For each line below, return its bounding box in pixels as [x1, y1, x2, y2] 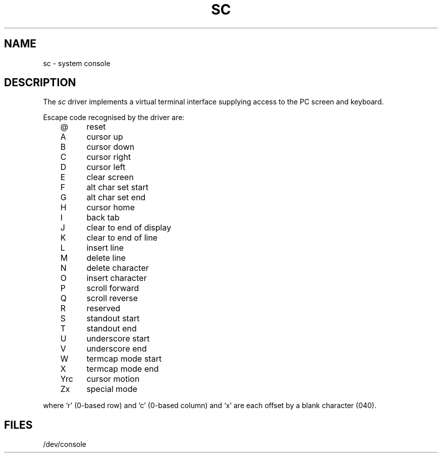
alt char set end [86, 192, 146, 203]
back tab [86, 212, 120, 223]
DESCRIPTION [4, 76, 76, 89]
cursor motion [86, 374, 140, 384]
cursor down [86, 142, 135, 152]
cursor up [86, 132, 123, 142]
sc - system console [43, 59, 111, 68]
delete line [86, 253, 126, 263]
